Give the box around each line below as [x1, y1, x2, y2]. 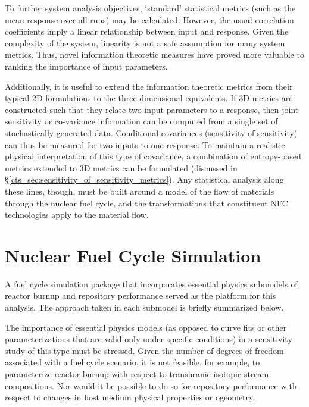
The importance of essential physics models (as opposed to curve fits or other [5, 321, 287, 333]
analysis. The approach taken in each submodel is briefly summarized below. [5, 301, 284, 313]
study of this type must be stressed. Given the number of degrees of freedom [5, 344, 284, 356]
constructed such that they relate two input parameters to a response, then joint [5, 103, 299, 115]
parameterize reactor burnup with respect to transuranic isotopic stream [5, 367, 269, 380]
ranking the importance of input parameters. [5, 60, 168, 72]
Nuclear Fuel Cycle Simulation [5, 243, 261, 267]
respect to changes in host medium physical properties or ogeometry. [5, 391, 255, 403]
